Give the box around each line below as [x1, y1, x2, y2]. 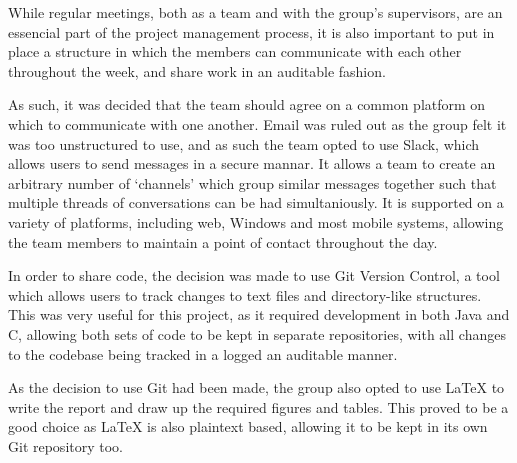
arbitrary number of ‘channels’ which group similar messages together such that [8, 172, 497, 193]
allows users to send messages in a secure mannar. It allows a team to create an [8, 153, 496, 174]
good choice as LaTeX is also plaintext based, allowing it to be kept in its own [8, 416, 488, 437]
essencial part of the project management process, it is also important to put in [8, 21, 495, 42]
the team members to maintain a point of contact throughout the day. [8, 231, 438, 252]
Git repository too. [8, 435, 123, 456]
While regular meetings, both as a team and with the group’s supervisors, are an [8, 2, 503, 22]
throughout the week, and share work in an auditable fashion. [8, 60, 386, 81]
